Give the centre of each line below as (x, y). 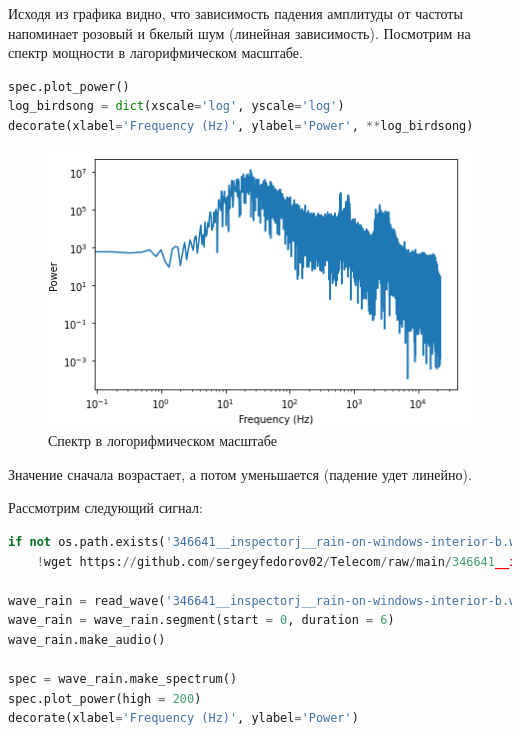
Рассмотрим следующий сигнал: (105, 507)
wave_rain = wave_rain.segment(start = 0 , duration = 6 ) (201, 620)
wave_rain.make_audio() (87, 639)
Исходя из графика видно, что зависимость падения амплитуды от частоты (235, 13)
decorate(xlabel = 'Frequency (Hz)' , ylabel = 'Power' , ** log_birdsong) (241, 125)
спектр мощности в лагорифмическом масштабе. (155, 52)
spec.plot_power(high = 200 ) (105, 698)
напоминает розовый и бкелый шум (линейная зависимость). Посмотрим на (239, 32)
